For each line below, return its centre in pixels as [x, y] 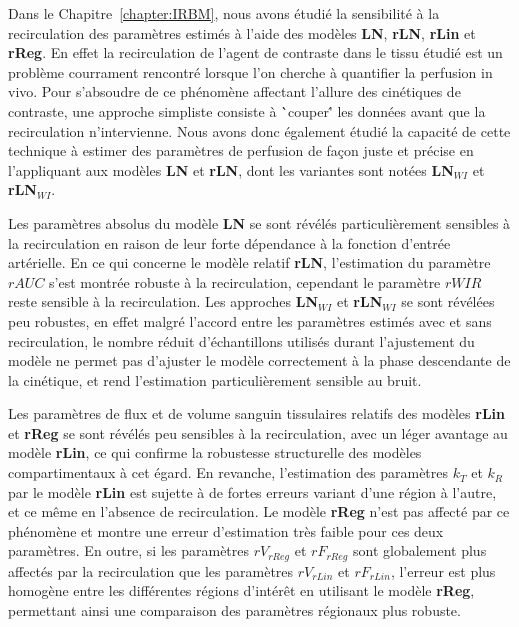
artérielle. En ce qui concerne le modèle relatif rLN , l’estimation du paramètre [249, 262]
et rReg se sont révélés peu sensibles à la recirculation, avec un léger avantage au [258, 432]
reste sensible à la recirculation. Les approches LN [163, 301]
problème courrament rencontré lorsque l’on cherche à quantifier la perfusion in [250, 71]
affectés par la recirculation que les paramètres [151, 570]
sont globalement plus [419, 550]
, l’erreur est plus [443, 570]
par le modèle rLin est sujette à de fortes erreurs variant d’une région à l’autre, [252, 491]
